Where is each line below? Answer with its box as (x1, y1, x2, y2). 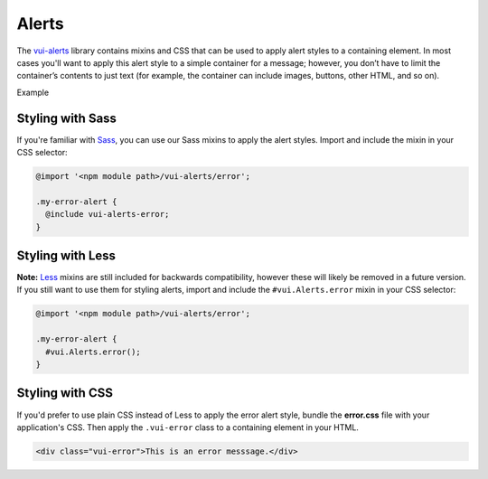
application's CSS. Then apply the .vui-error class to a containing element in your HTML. (16, 421, 359, 433)
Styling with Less (16, 248, 117, 263)
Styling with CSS (16, 385, 113, 401)
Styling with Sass (16, 110, 117, 126)
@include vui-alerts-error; (45, 209, 170, 220)
